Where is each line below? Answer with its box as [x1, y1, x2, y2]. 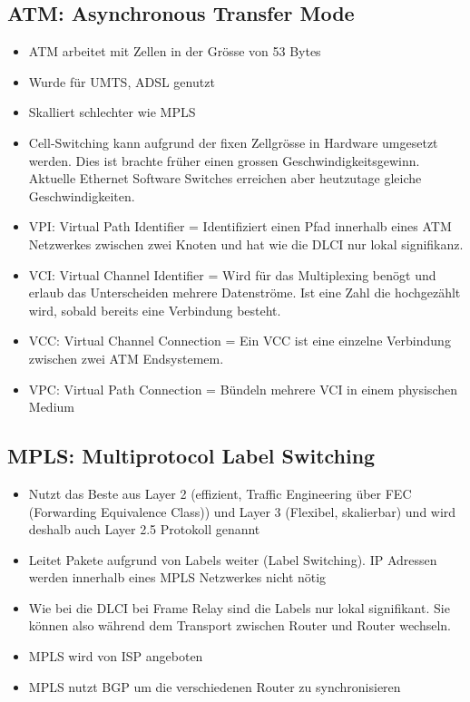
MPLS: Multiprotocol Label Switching [7, 442, 376, 470]
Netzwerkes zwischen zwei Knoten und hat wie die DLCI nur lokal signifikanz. [28, 234, 464, 253]
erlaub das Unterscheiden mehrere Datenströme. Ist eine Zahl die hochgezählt [28, 283, 461, 302]
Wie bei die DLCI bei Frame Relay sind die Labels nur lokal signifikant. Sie [28, 598, 450, 617]
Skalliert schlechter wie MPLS [28, 102, 196, 122]
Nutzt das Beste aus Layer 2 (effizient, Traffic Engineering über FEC [28, 483, 412, 502]
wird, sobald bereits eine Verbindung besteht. [28, 300, 281, 319]
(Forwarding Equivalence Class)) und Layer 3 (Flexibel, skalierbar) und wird [28, 502, 456, 521]
